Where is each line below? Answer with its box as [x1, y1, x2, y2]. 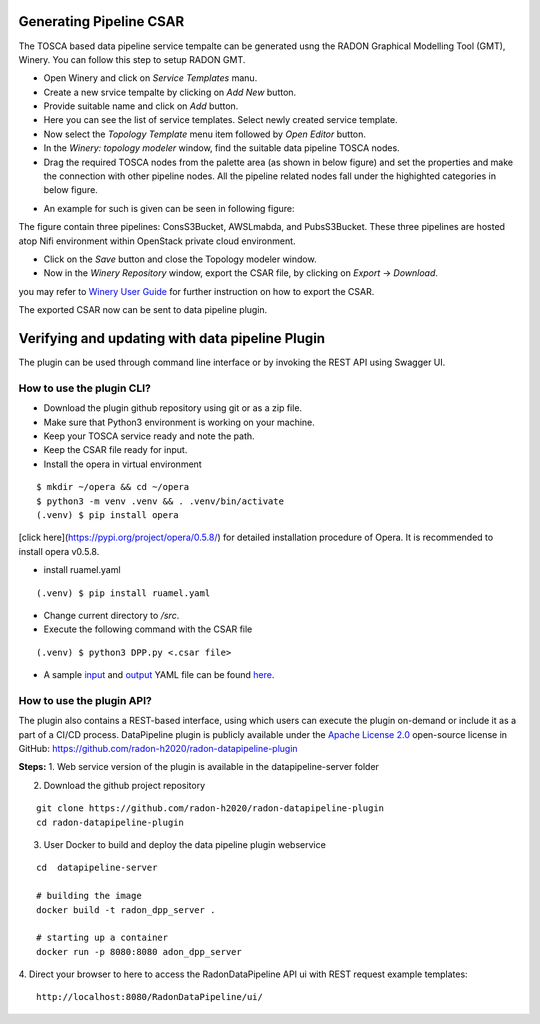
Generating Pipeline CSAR [18, 13, 185, 30]
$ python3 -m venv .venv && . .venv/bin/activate [36, 495, 285, 507]
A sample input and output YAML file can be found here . [43, 669, 275, 681]
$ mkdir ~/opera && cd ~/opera [36, 481, 190, 493]
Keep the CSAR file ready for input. [43, 444, 188, 456]
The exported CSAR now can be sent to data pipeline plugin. [18, 304, 268, 316]
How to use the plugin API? [18, 693, 152, 707]
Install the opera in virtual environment [43, 458, 202, 470]
